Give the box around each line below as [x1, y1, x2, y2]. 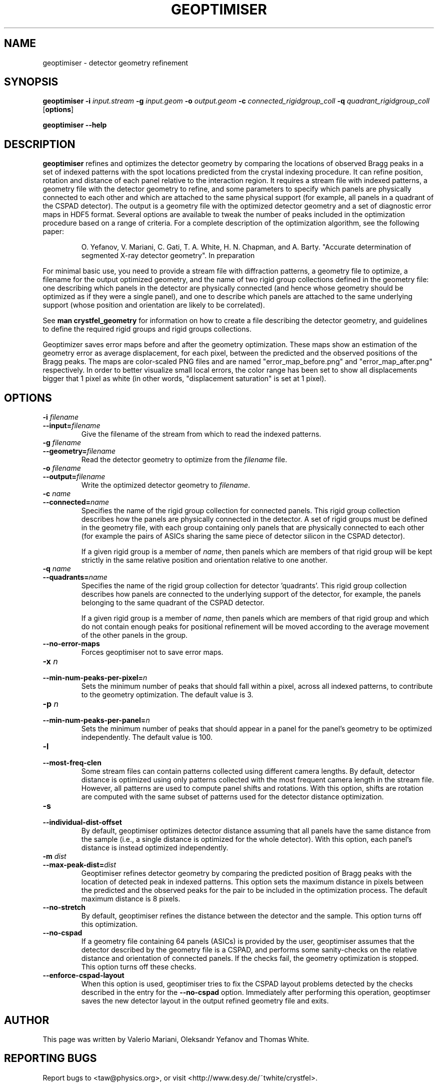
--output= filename [42, 472, 105, 481]
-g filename [42, 438, 81, 447]
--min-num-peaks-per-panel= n [42, 716, 150, 725]
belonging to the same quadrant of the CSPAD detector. [81, 598, 264, 607]
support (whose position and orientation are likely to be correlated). [42, 301, 265, 310]
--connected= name [42, 498, 109, 507]
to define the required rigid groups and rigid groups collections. [42, 325, 251, 334]
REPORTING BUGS [4, 1052, 97, 1065]
